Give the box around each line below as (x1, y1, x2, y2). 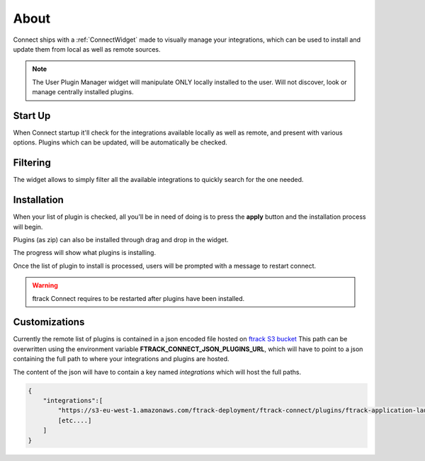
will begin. (13, 222, 43, 231)
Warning (32, 281, 58, 290)
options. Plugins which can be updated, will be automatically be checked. (13, 138, 228, 147)
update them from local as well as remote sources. (13, 45, 161, 53)
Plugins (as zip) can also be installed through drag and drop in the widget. (13, 236, 229, 244)
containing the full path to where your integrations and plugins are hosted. (13, 355, 229, 363)
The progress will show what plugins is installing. (13, 249, 156, 257)
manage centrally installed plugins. (32, 88, 134, 96)
